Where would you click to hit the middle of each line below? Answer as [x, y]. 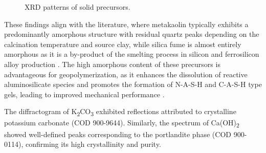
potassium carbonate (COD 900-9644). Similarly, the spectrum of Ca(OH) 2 [122, 123]
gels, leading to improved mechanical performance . [84, 94]
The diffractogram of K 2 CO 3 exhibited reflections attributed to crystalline [120, 112]
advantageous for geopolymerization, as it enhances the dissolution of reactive [126, 74]
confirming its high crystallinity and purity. [93, 144]
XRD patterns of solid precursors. [77, 7]
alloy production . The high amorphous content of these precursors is [112, 64]
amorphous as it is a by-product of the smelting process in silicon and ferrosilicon [132, 54]
